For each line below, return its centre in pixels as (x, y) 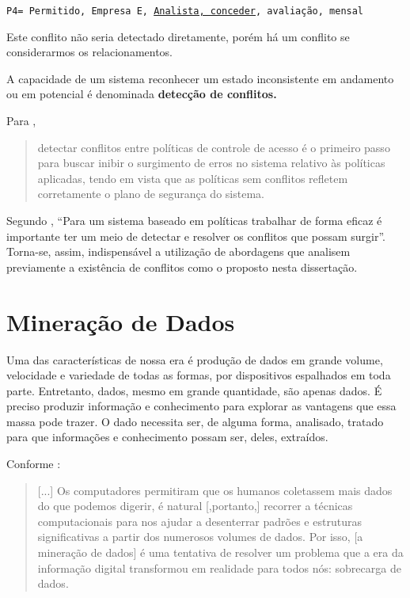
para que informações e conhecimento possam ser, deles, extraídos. (167, 437)
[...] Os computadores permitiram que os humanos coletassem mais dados (215, 490)
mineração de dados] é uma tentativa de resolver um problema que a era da (220, 552)
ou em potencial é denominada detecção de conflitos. (142, 94)
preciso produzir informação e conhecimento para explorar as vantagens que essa (201, 406)
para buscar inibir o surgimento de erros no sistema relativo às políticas (211, 163)
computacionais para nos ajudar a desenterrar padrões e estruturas (199, 521)
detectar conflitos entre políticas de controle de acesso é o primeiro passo (214, 147)
